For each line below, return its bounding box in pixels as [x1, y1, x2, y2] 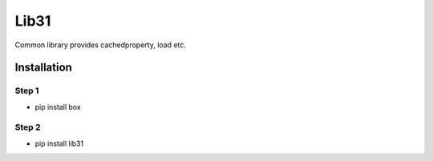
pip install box [34, 102, 82, 111]
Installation [14, 61, 72, 74]
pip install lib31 [34, 139, 84, 148]
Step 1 [14, 85, 39, 96]
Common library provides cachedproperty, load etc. [14, 40, 186, 50]
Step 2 [14, 122, 41, 133]
